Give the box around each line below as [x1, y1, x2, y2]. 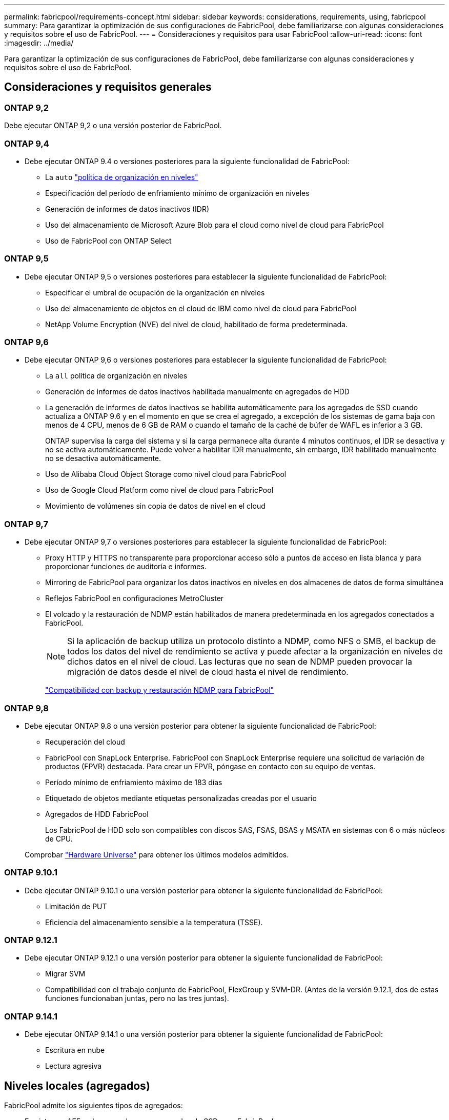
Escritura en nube [45, 1046, 105, 1055]
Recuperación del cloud [45, 737, 125, 746]
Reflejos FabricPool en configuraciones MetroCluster [45, 594, 224, 603]
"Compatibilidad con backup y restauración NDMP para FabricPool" [45, 686, 274, 695]
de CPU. [45, 834, 73, 843]
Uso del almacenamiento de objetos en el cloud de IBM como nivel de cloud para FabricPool [45, 304, 357, 313]
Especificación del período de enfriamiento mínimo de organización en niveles [45, 188, 310, 197]
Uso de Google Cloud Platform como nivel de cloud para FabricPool [45, 486, 274, 495]
